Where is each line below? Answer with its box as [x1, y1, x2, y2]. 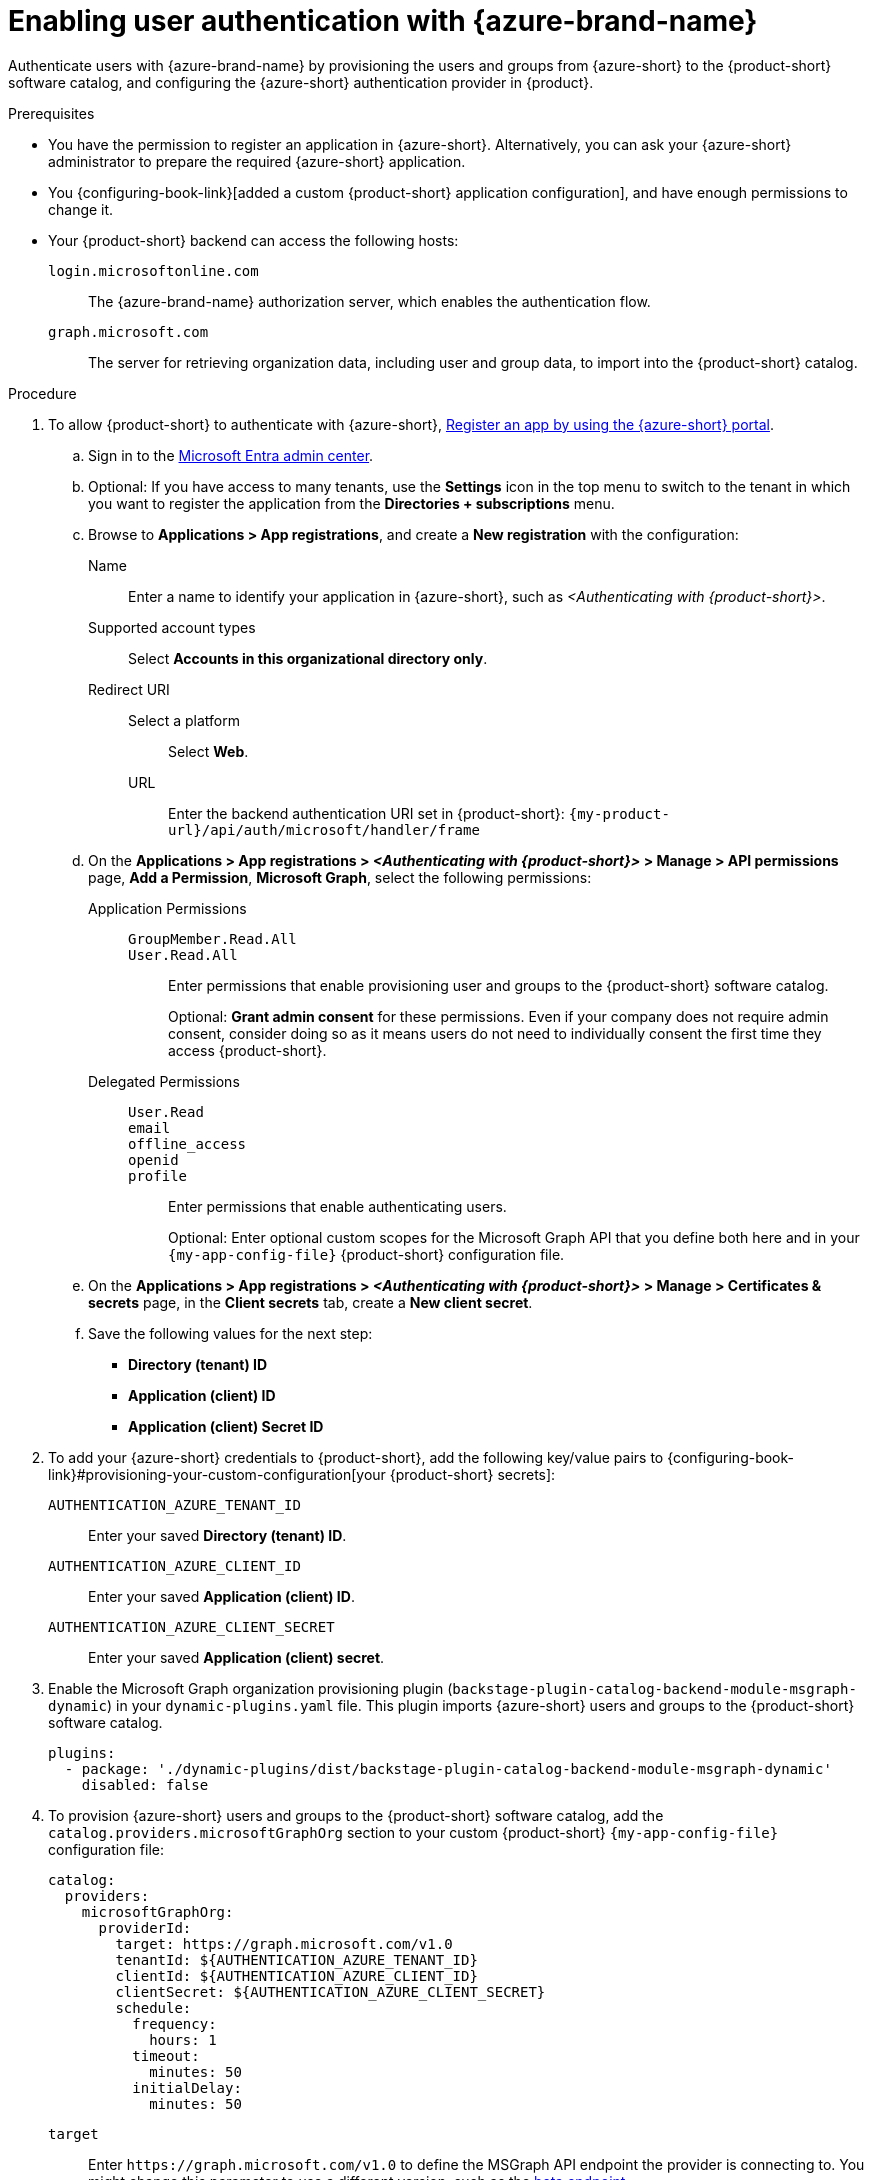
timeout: [132, 2047, 200, 2064]
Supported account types [88, 618, 256, 636]
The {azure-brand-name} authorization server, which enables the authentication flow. [88, 292, 651, 310]
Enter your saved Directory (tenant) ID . [88, 1526, 347, 1544]
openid [128, 1151, 179, 1168]
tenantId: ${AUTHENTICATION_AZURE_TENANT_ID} [115, 1951, 478, 1968]
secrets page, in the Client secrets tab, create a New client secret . [88, 1293, 533, 1311]
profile [128, 1167, 188, 1184]
